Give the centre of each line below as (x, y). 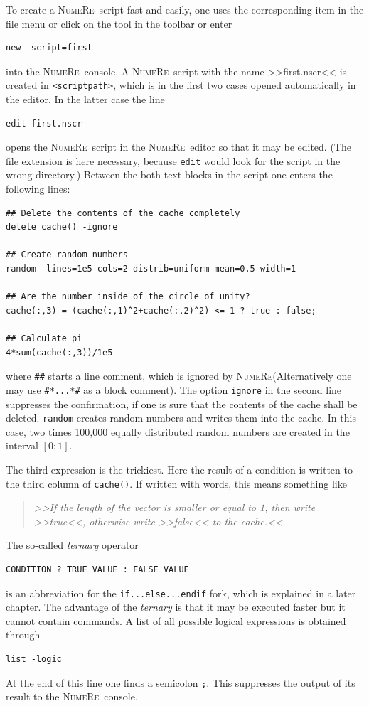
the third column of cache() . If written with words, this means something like (176, 483)
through (23, 635)
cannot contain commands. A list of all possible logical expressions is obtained (176, 620)
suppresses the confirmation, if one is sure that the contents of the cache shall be (182, 403)
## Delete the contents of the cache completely (123, 213)
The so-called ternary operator (72, 545)
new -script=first (49, 48)
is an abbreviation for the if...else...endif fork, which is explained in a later (181, 593)
